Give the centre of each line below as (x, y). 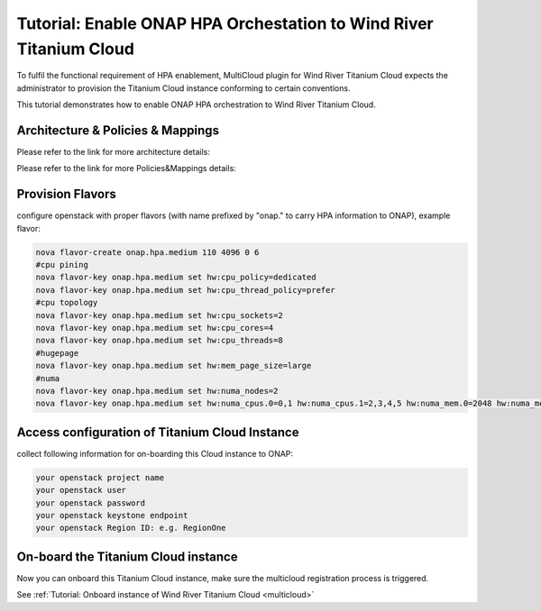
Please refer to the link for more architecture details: (114, 152)
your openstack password (91, 503)
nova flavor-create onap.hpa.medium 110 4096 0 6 (147, 252)
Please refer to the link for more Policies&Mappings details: (126, 169)
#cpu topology (67, 303)
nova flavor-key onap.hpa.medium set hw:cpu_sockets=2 (159, 315)
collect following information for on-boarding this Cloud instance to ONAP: (155, 453)
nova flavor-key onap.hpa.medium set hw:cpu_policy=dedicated (176, 278)
